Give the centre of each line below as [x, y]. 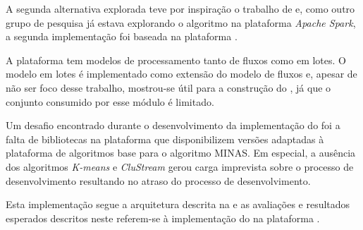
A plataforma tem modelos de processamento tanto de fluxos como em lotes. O [176, 60]
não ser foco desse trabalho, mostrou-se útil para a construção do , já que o [168, 87]
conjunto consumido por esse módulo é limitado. [110, 101]
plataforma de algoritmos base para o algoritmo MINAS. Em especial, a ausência [181, 153]
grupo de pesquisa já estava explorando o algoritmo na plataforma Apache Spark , [181, 22]
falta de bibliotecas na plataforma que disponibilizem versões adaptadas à [165, 139]
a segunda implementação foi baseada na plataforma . [122, 36]
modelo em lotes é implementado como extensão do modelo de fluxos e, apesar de [181, 74]
